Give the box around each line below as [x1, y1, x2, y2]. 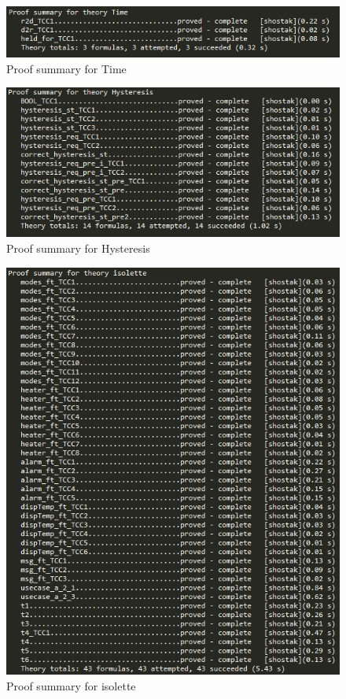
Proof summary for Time [6, 60, 127, 76]
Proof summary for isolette [6, 677, 136, 693]
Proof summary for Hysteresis [6, 239, 150, 256]
